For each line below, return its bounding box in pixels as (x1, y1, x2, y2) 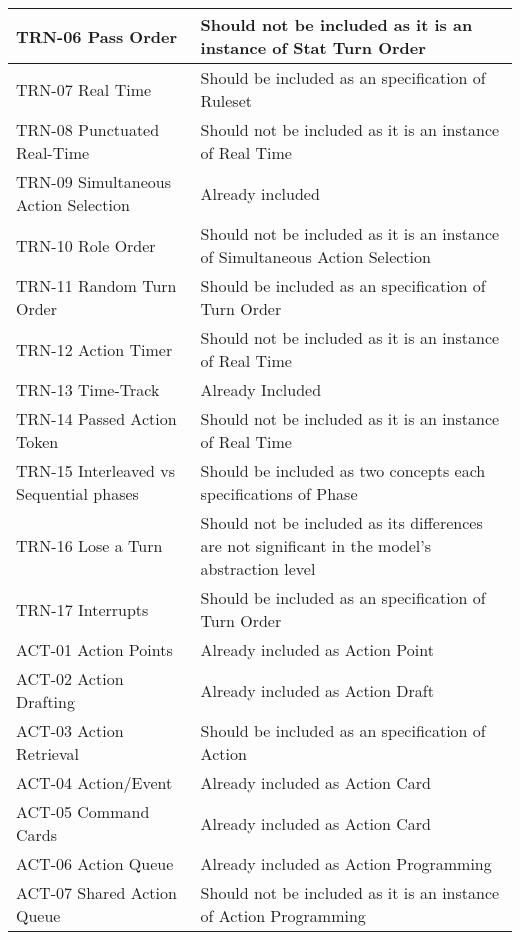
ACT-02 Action (16, 667, 124, 690)
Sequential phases (16, 482, 139, 505)
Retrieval (16, 742, 79, 765)
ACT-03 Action (16, 719, 124, 742)
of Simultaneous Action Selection (200, 245, 431, 268)
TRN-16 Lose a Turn (16, 534, 163, 557)
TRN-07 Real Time (16, 77, 152, 101)
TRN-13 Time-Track (16, 378, 160, 401)
